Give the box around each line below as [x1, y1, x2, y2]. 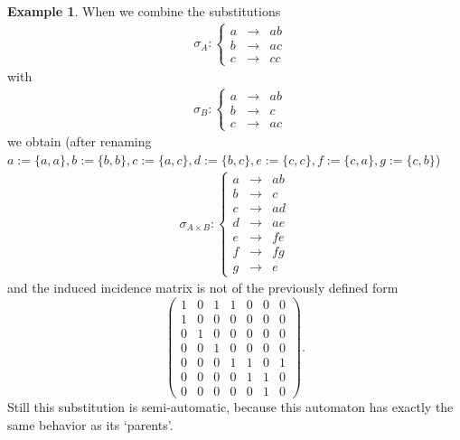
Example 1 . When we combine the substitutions [7, 2, 281, 20]
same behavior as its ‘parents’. [7, 415, 174, 434]
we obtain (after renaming [7, 132, 152, 151]
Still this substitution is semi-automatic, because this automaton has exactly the [7, 398, 454, 417]
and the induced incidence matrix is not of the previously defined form [7, 278, 399, 297]
